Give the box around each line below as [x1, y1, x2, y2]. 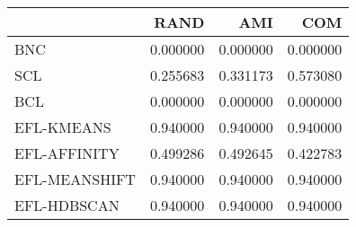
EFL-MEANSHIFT [14, 169, 136, 189]
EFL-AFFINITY [14, 143, 120, 163]
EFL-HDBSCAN [14, 195, 120, 215]
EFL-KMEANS [14, 117, 111, 137]
